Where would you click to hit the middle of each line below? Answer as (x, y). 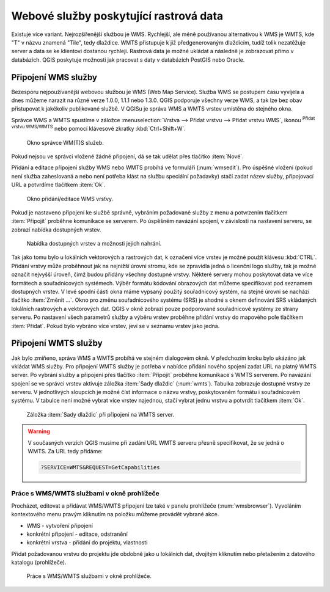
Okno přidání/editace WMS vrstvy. (70, 199)
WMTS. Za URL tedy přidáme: (65, 451)
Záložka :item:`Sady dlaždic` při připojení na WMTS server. (100, 414)
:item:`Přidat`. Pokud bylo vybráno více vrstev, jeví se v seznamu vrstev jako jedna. (116, 326)
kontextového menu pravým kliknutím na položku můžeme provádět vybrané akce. (115, 514)
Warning (39, 431)
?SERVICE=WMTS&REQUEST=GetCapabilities (100, 468)
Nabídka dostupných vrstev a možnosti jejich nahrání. (94, 244)
